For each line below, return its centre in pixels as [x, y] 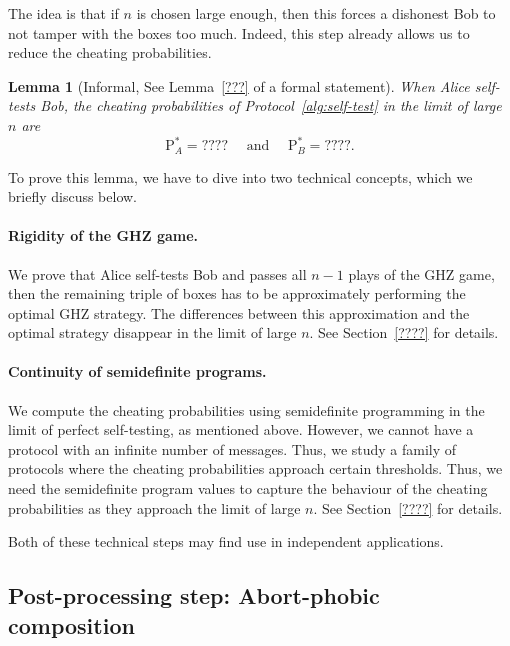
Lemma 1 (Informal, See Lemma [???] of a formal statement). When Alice [239, 85]
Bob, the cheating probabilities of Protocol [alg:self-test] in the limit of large [271, 105]
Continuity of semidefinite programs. [137, 371]
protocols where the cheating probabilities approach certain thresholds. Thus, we [255, 468]
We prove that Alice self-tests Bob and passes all [157, 273]
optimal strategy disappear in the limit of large [152, 332]
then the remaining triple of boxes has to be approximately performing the [237, 293]
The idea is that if [63, 13]
